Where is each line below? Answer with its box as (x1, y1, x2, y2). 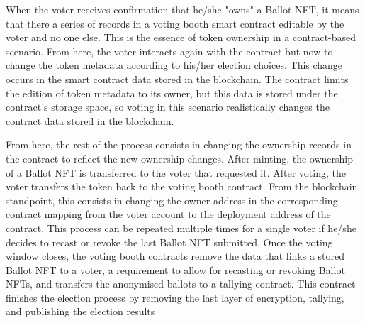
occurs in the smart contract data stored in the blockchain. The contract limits (6, 71, 349, 86)
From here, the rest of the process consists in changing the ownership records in (6, 137, 352, 152)
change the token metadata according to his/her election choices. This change (6, 58, 343, 72)
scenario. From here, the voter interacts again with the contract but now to (6, 43, 333, 58)
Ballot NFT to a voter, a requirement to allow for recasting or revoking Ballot (6, 262, 345, 277)
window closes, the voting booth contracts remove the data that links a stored (6, 248, 345, 263)
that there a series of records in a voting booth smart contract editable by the (6, 16, 344, 31)
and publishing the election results (6, 304, 155, 319)
